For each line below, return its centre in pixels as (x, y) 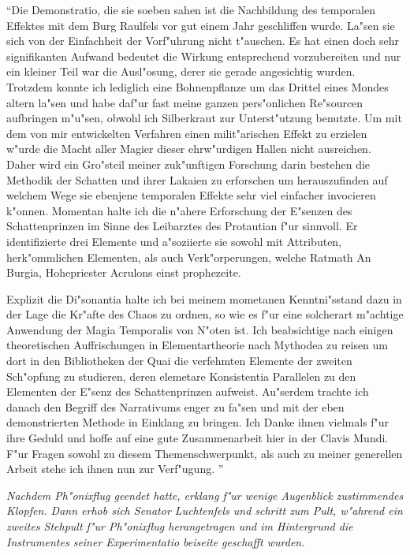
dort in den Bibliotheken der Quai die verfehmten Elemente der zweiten (179, 361)
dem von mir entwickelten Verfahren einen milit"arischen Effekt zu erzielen (187, 133)
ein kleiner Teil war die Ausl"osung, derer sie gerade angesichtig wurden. (181, 71)
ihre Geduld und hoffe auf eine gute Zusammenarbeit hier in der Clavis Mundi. (198, 438)
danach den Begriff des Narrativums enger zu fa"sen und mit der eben (175, 406)
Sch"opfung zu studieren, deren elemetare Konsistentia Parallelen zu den (181, 376)
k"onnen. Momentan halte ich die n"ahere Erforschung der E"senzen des (179, 210)
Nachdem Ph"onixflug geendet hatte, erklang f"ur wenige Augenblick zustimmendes (205, 495)
